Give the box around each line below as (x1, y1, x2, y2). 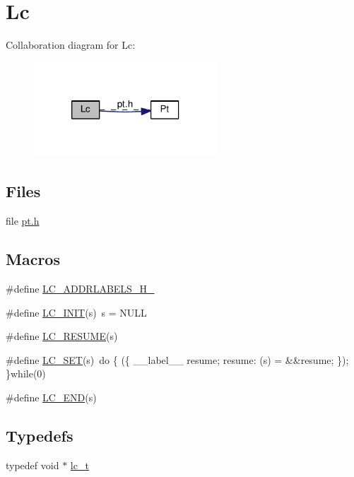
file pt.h (6, 213, 40, 228)
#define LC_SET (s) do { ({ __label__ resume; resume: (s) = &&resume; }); (6, 352, 349, 367)
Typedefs (6, 425, 73, 447)
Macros (6, 248, 60, 270)
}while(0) (6, 366, 46, 381)
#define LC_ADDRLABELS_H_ (6, 281, 155, 296)
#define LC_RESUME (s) (6, 329, 118, 343)
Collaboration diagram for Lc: (6, 37, 136, 52)
